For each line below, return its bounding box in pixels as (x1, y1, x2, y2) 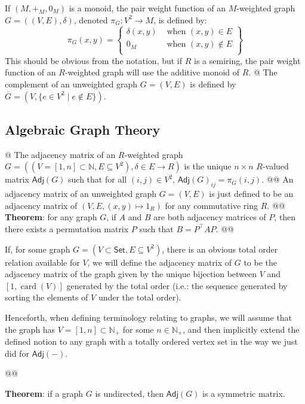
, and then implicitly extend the (183, 323, 300, 335)
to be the (244, 256, 278, 268)
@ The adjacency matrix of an (5, 148, 116, 160)
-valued (262, 160, 289, 172)
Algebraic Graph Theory (5, 120, 161, 138)
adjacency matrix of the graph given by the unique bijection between (5, 268, 257, 280)
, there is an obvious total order (162, 242, 278, 255)
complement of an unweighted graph (5, 77, 138, 90)
